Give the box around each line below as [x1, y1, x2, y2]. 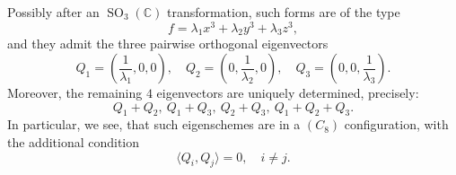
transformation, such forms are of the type [166, 3, 400, 21]
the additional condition [7, 133, 140, 152]
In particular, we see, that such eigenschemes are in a [7, 115, 301, 134]
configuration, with [344, 115, 449, 134]
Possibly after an [7, 3, 100, 21]
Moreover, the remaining [7, 83, 143, 102]
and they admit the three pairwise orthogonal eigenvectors [7, 34, 329, 53]
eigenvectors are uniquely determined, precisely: [156, 83, 419, 102]
